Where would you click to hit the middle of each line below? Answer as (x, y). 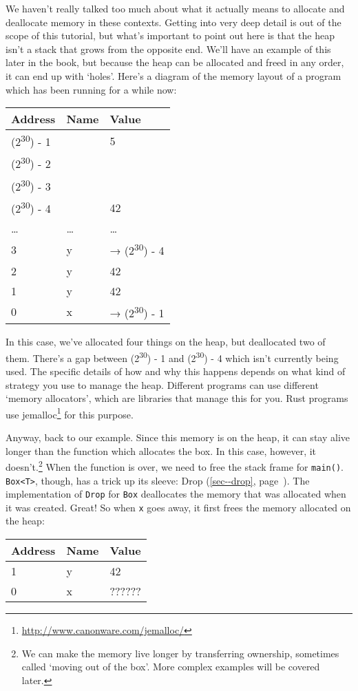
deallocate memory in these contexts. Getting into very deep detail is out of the (173, 22)
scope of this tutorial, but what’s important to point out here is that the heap (170, 35)
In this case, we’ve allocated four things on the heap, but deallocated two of (166, 342)
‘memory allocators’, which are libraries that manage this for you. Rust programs (177, 398)
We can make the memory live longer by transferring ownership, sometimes (180, 653)
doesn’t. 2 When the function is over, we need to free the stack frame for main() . (175, 466)
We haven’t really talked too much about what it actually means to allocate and (175, 8)
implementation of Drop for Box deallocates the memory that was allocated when (176, 494)
